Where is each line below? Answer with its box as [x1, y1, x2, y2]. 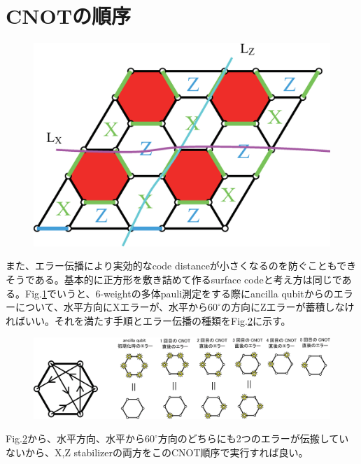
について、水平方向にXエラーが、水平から [15, 300, 208, 314]
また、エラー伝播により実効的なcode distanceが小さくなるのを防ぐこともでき [6, 258, 357, 273]
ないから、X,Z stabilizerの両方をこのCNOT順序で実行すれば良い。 [6, 444, 309, 459]
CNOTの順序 [6, 1, 132, 30]
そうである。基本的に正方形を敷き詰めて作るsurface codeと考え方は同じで [6, 272, 342, 286]
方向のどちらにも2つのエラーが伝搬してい [157, 431, 349, 446]
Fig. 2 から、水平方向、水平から [6, 431, 145, 446]
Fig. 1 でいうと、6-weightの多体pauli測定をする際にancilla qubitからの [24, 286, 334, 300]
